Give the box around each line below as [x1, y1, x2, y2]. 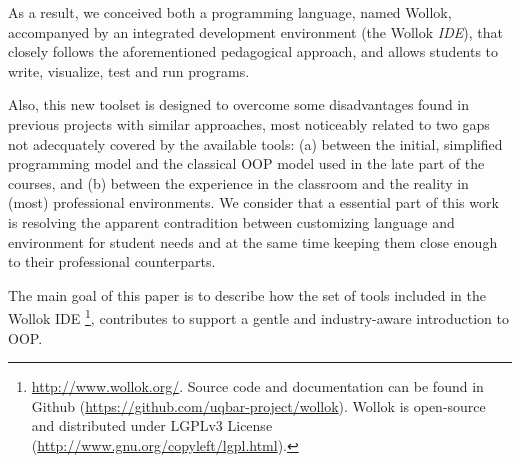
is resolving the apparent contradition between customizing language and [8, 211, 455, 232]
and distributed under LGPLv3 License [31, 415, 273, 436]
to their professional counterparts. [8, 251, 216, 272]
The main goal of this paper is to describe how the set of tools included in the [8, 284, 487, 305]
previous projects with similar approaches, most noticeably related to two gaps [8, 113, 490, 134]
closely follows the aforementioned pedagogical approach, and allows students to [8, 41, 499, 62]
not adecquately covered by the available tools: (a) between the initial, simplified [8, 133, 503, 154]
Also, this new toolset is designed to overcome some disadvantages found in [8, 94, 470, 115]
